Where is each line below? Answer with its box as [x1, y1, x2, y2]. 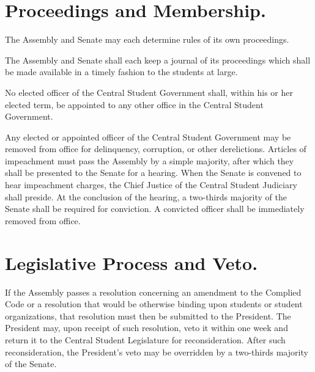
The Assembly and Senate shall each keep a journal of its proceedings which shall [5, 53, 311, 66]
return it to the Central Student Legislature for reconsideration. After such [5, 333, 286, 346]
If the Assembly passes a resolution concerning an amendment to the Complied [5, 285, 302, 298]
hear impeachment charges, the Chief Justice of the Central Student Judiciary [5, 178, 297, 191]
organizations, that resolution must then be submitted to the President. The [5, 309, 291, 322]
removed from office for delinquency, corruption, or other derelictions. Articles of [5, 142, 306, 155]
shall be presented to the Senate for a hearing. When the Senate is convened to [5, 166, 302, 179]
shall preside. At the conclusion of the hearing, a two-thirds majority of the [5, 190, 287, 203]
